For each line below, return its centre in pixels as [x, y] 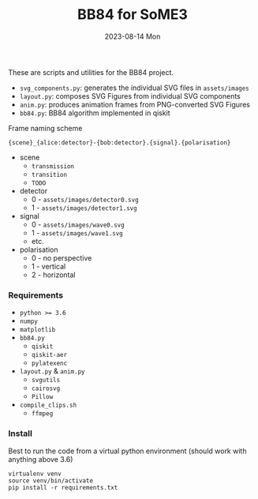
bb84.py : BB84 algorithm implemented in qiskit [95, 113]
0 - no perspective [62, 257]
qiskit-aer [49, 355]
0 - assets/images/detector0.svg [85, 199]
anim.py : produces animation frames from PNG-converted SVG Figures [135, 104]
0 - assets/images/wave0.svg [78, 224]
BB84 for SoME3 [133, 15]
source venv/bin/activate [50, 480]
